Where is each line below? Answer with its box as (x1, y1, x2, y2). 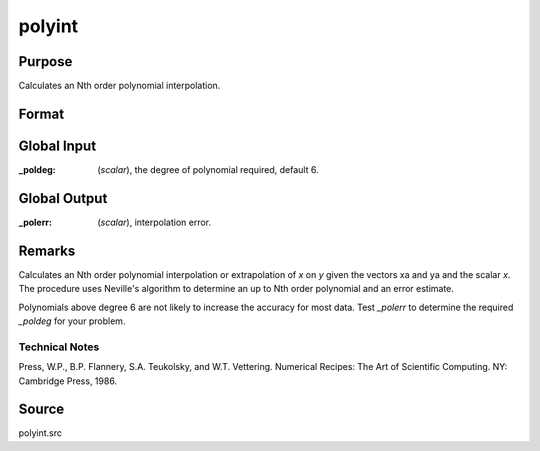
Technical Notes (18, 340, 100, 354)
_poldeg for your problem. (18, 315, 126, 327)
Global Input (18, 137, 97, 154)
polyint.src (18, 427, 62, 439)
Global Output (18, 190, 108, 207)
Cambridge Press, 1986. (18, 375, 118, 387)
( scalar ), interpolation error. (97, 216, 212, 228)
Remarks (18, 242, 76, 259)
